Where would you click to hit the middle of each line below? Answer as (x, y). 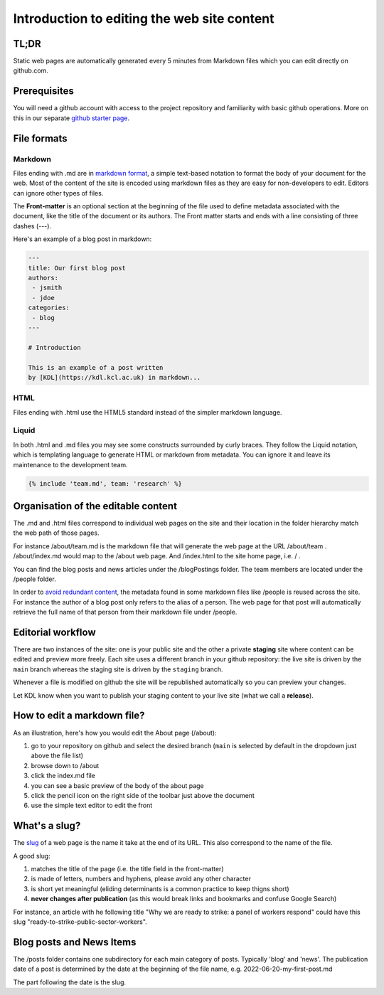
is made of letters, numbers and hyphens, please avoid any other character (141, 879)
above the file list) (57, 756)
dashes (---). (32, 226)
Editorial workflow (54, 632)
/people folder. (34, 579)
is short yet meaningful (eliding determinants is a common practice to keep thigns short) (160, 888)
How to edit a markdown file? (79, 716)
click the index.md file (63, 776)
